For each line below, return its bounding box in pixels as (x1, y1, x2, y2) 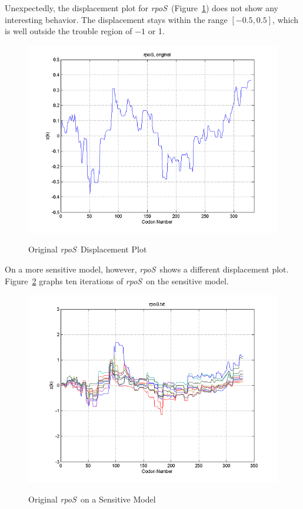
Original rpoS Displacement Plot (28, 243, 147, 255)
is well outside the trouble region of (5, 25, 132, 37)
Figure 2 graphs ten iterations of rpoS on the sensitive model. (5, 274, 229, 287)
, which (272, 13, 299, 25)
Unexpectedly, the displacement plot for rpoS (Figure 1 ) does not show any (5, 2, 279, 14)
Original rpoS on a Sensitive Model (28, 492, 156, 505)
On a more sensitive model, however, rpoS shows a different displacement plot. (5, 262, 289, 275)
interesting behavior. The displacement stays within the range (5, 13, 228, 25)
